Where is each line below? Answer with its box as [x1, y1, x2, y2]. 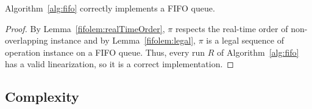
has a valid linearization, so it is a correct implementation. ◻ [5, 58, 234, 70]
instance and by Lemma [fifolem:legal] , [51, 34, 196, 47]
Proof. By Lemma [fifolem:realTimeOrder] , [5, 22, 165, 35]
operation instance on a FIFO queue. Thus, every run [5, 45, 205, 58]
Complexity [5, 87, 79, 106]
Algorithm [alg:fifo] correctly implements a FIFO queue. [5, 2, 215, 14]
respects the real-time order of [175, 22, 288, 35]
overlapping [5, 34, 48, 47]
